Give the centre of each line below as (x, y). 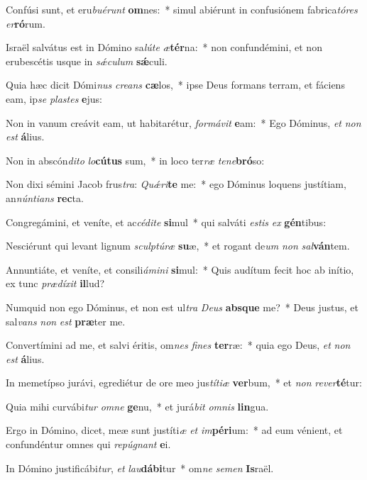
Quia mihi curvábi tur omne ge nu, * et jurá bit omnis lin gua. (137, 406)
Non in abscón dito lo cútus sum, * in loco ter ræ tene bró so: (135, 160)
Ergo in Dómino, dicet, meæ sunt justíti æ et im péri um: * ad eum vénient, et (174, 430)
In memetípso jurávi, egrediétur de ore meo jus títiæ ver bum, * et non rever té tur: (184, 383)
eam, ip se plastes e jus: (54, 98)
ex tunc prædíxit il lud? (55, 283)
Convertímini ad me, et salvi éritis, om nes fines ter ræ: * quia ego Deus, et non (178, 345)
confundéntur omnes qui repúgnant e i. (88, 444)
